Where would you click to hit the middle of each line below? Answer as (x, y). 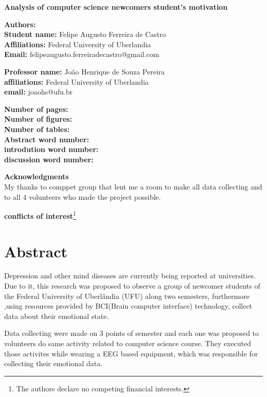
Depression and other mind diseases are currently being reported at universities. (130, 276)
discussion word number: (49, 159)
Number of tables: (37, 129)
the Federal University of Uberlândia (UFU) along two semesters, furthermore (127, 296)
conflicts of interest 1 (40, 215)
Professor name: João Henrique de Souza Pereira (84, 71)
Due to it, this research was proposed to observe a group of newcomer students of (132, 286)
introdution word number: (51, 149)
